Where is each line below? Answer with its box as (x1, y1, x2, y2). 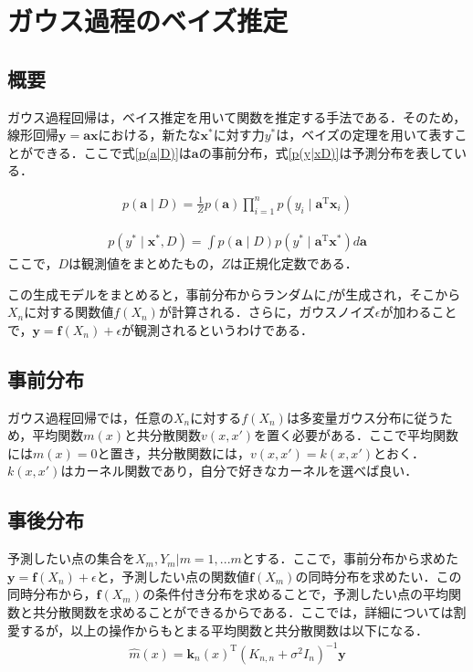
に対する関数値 (24, 302, 114, 321)
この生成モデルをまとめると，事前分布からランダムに (7, 284, 327, 303)
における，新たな (98, 125, 201, 144)
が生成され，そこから (332, 284, 461, 303)
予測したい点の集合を (7, 549, 135, 568)
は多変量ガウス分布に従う (286, 407, 440, 426)
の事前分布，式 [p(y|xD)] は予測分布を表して (198, 142, 455, 162)
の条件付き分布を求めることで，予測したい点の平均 (142, 584, 448, 604)
